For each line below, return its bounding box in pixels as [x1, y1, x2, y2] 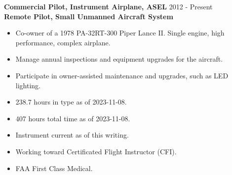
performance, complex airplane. [15, 37, 111, 47]
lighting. [15, 80, 40, 90]
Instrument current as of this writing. [15, 130, 129, 140]
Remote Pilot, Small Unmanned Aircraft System [4, 11, 173, 21]
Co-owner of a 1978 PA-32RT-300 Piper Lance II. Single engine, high [15, 28, 225, 38]
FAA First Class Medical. [15, 163, 93, 173]
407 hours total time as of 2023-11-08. [15, 113, 130, 123]
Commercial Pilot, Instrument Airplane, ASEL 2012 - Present [4, 1, 213, 11]
